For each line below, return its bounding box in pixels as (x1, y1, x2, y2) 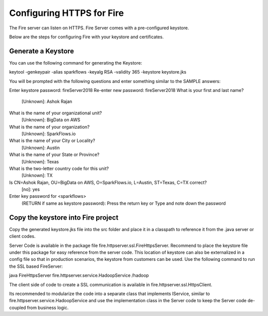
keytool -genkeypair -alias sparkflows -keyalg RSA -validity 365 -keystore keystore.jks (9, 69, 187, 75)
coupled (9, 305, 26, 311)
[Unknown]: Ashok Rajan (21, 98, 72, 104)
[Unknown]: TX (21, 172, 53, 178)
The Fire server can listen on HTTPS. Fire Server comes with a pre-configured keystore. (9, 25, 189, 31)
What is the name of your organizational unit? (9, 110, 102, 116)
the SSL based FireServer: (9, 263, 63, 269)
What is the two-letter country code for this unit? (9, 165, 109, 171)
